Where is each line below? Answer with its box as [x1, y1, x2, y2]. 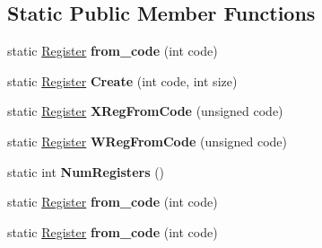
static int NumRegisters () [7, 162, 165, 181]
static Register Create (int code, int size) [7, 71, 238, 90]
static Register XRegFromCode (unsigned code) [7, 102, 283, 120]
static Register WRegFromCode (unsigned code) [7, 131, 288, 150]
